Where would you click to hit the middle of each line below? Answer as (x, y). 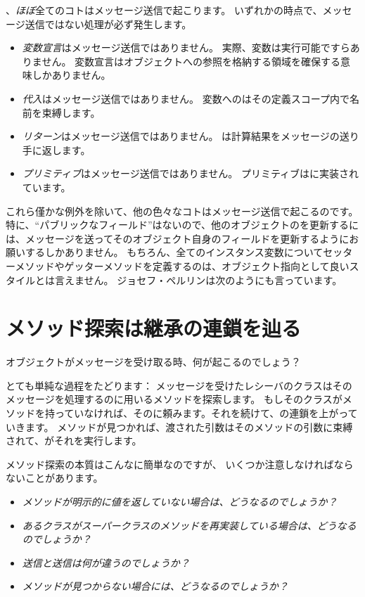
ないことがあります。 (55, 478)
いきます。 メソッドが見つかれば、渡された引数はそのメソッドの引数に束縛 (179, 426)
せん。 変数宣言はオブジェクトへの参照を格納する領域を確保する (191, 61)
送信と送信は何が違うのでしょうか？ (106, 562)
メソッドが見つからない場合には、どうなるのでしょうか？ (155, 586)
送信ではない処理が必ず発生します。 (108, 24)
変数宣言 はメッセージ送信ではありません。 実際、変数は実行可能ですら (186, 47)
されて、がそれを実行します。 (74, 441)
